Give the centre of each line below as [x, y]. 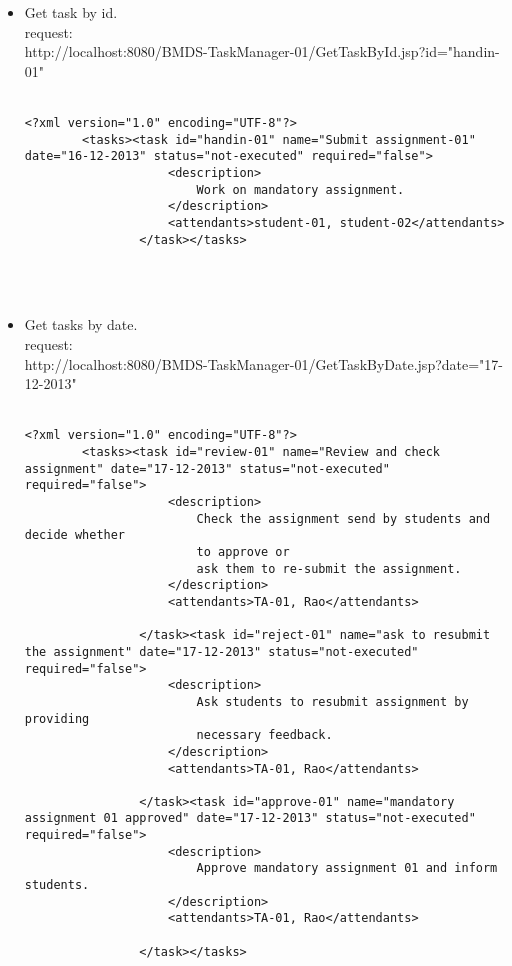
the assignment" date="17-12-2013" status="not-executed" [221, 651]
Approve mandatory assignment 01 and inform [347, 868]
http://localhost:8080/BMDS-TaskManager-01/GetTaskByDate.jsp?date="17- [264, 363]
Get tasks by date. [81, 324]
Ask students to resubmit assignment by [332, 701]
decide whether [75, 535]
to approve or [243, 551]
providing [57, 718]
